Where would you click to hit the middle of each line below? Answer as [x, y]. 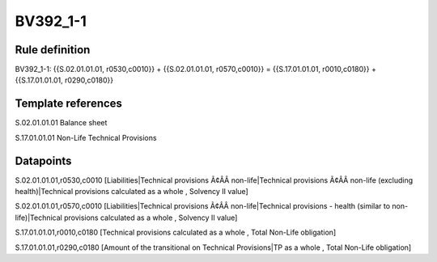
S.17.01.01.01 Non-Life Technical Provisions [86, 137]
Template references [69, 104]
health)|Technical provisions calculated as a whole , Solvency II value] [132, 192]
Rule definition [53, 50]
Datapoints [43, 161]
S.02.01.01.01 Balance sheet [61, 123]
